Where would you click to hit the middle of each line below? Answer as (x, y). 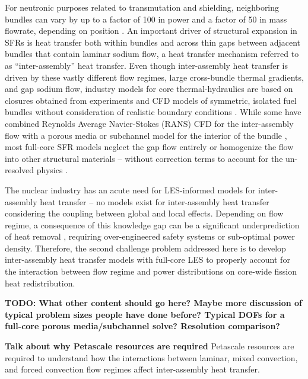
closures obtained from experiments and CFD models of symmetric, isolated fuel (151, 100)
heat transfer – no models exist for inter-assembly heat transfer (155, 201)
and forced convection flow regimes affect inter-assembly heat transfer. (132, 369)
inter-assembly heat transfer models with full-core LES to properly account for (147, 259)
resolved (20, 170)
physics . (52, 170)
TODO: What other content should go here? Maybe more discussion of (154, 303)
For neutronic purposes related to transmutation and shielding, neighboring (142, 7)
